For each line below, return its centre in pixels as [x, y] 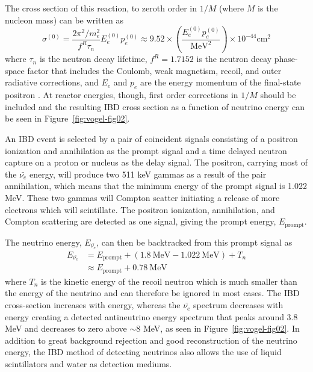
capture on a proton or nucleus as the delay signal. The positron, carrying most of [156, 162]
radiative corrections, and [52, 82]
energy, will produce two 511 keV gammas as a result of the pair [148, 174]
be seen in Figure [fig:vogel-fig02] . [67, 118]
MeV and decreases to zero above [66, 328]
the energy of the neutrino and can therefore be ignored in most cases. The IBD [152, 293]
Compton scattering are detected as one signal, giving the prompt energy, [141, 221]
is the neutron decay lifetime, [93, 59]
